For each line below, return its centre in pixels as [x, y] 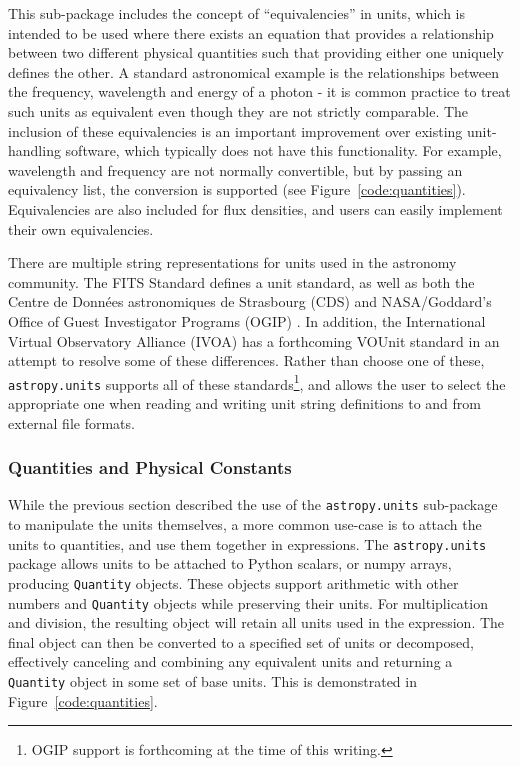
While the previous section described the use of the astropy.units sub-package [253, 504]
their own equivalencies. [81, 228]
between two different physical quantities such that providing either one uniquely [256, 52]
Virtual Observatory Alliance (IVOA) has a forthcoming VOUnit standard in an [254, 340]
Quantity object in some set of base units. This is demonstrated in [212, 681]
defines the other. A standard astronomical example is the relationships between [253, 71]
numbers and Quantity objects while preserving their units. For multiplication [248, 602]
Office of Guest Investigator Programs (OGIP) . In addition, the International [247, 320]
